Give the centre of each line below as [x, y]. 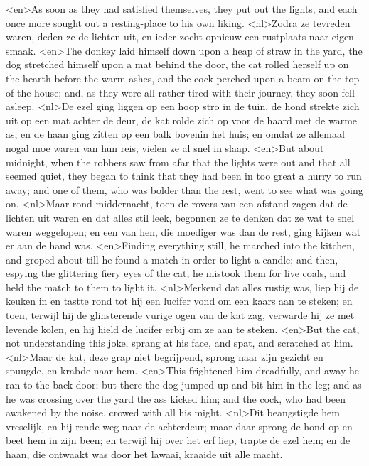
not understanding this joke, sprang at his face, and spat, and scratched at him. [180, 343]
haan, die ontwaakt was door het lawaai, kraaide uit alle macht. [144, 454]
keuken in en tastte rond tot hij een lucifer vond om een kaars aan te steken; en [179, 301]
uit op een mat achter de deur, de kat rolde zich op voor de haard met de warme [182, 120]
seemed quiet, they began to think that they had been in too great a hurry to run [184, 176]
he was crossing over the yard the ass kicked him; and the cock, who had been [176, 398]
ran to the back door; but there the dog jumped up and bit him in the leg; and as [184, 385]
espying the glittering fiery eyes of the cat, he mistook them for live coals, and [176, 273]
